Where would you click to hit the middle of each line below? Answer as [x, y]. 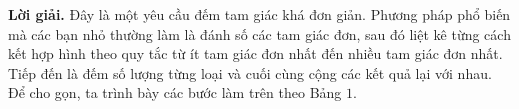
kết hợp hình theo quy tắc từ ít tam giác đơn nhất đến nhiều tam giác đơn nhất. [255, 53]
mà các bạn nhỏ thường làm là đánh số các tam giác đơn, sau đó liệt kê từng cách [259, 33]
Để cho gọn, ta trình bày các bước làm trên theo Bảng [175, 92]
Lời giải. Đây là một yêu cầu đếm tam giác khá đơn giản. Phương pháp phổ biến [259, 14]
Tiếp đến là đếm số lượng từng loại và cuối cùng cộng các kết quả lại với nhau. [250, 72]
